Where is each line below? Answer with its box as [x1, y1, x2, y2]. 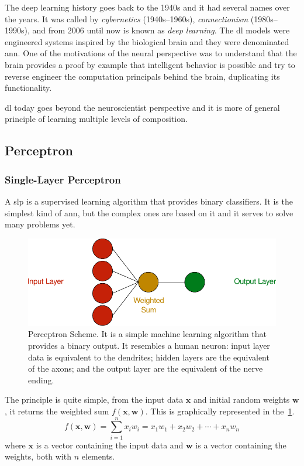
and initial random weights [193, 393, 290, 406]
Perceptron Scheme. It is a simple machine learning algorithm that [28, 328, 267, 340]
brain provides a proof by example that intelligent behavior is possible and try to [5, 58, 295, 70]
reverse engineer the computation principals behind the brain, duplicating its [5, 70, 280, 82]
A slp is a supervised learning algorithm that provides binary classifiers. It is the [5, 195, 293, 207]
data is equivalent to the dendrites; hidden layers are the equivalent [28, 351, 270, 363]
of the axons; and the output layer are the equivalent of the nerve [28, 362, 263, 375]
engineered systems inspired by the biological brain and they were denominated [5, 35, 289, 47]
